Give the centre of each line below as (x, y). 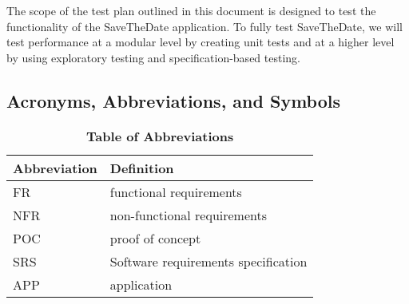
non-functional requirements (189, 215)
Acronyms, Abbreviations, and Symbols (174, 100)
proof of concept (155, 238)
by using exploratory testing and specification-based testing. (153, 57)
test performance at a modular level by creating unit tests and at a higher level (201, 42)
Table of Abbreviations (160, 136)
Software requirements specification (208, 261)
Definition (142, 168)
